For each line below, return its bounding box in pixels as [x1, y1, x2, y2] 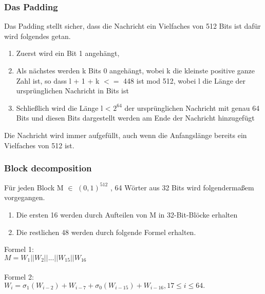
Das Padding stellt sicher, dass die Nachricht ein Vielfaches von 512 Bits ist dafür [4, 21, 261, 31]
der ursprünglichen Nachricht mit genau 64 [124, 102, 260, 113]
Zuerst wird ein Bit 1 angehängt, [16, 48, 120, 58]
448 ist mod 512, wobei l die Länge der [123, 75, 246, 86]
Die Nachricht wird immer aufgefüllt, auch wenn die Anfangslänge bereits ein [4, 129, 247, 140]
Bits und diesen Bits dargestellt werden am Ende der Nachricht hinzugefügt [16, 112, 255, 123]
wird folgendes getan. [4, 30, 71, 41]
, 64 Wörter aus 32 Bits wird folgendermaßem [110, 182, 254, 192]
